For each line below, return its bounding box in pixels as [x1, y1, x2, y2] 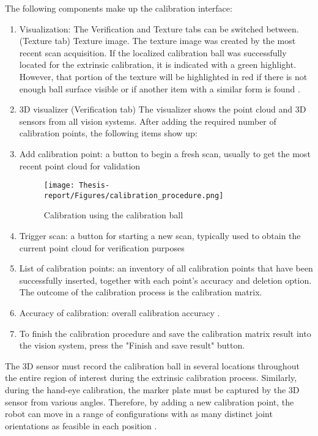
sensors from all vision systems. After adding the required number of [19, 114, 276, 127]
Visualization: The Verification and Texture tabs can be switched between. [19, 22, 299, 35]
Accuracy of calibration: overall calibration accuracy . [19, 306, 220, 319]
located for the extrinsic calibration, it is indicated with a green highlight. [19, 58, 297, 71]
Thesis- [79, 181, 110, 190]
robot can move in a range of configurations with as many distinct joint [5, 407, 273, 420]
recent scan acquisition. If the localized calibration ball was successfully [19, 46, 287, 59]
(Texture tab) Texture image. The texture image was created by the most [19, 34, 296, 47]
